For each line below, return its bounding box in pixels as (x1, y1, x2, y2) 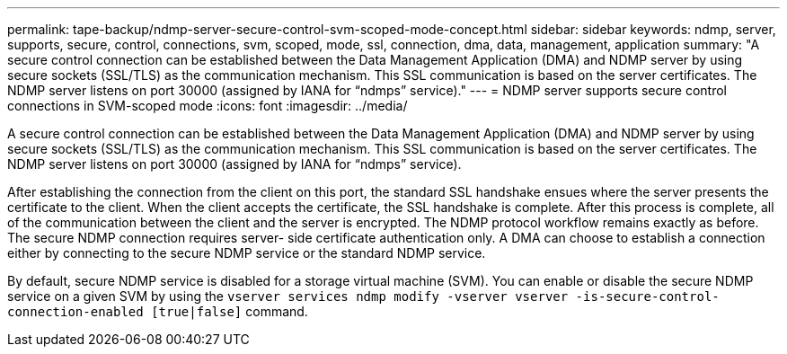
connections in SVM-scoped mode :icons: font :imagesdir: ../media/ (7, 98, 408, 113)
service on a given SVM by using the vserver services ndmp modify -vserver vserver (7, 288, 569, 304)
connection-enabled (7, 305, 144, 319)
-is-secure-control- (575, 289, 720, 304)
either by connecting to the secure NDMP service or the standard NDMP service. (7, 245, 486, 261)
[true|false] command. (151, 304, 308, 319)
